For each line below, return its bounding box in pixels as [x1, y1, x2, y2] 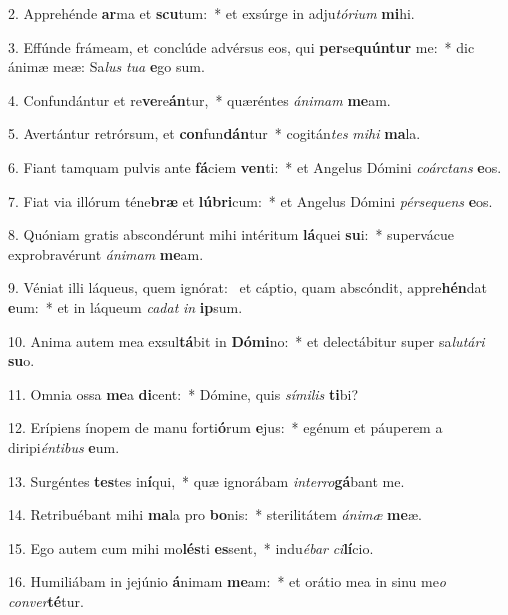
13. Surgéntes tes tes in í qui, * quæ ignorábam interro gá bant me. [8, 470, 405, 491]
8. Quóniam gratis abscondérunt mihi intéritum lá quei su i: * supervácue [8, 224, 455, 245]
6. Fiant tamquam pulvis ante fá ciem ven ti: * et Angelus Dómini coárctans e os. [8, 156, 502, 177]
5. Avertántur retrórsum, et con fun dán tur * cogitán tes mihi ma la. [8, 123, 421, 144]
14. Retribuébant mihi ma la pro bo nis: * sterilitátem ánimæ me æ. [8, 504, 422, 525]
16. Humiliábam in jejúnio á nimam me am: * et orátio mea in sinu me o [8, 571, 447, 592]
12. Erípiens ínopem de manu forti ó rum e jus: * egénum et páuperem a [8, 417, 443, 438]
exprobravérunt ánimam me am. [8, 243, 204, 264]
